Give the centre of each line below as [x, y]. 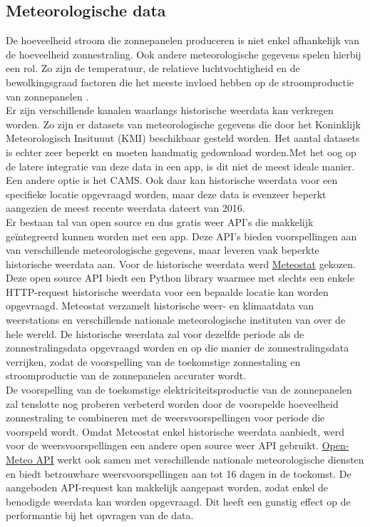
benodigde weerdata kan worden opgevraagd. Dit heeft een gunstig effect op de [178, 501]
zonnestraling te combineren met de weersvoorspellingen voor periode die [165, 418]
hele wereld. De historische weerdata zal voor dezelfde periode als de [155, 333]
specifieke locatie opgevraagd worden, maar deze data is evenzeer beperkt [166, 194]
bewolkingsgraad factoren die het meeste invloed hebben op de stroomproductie [180, 82]
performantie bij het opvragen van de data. [100, 515]
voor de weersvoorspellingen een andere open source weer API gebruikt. [162, 445]
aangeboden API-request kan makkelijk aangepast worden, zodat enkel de [167, 487]
